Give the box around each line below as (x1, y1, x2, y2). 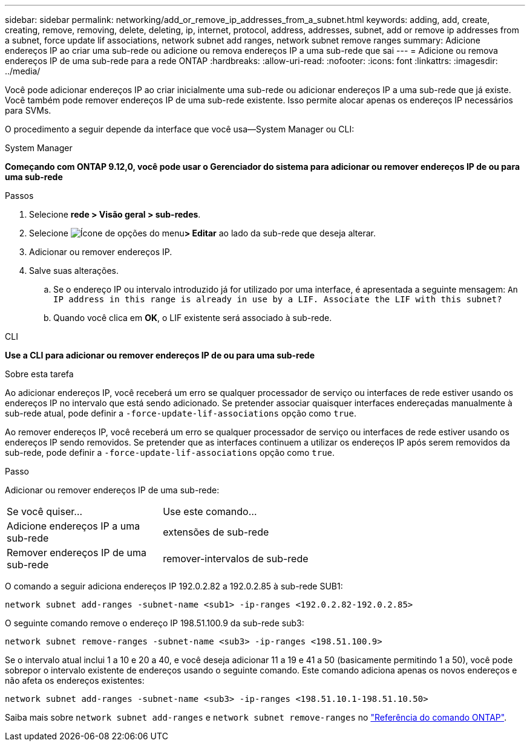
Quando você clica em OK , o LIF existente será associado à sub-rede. (53, 313, 332, 323)
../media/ (5, 66, 41, 76)
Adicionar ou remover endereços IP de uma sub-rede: (5, 485, 220, 495)
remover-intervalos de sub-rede (163, 553, 309, 565)
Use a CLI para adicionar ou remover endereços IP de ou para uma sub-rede (5, 350, 315, 360)
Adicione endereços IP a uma (7, 520, 140, 532)
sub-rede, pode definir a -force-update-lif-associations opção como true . (5, 447, 335, 458)
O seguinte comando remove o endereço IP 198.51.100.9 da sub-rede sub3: (5, 618, 304, 628)
